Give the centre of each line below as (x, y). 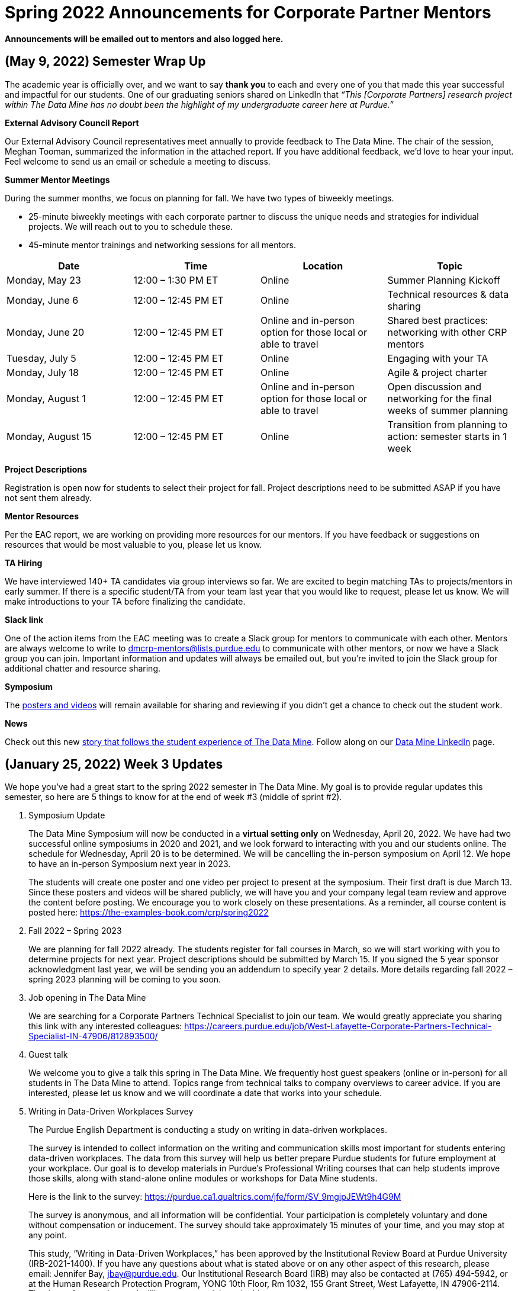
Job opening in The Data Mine (87, 998)
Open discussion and (435, 386)
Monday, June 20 (46, 332)
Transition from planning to (448, 424)
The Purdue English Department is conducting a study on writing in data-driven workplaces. (208, 1130)
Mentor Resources (42, 516)
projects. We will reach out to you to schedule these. (131, 226)
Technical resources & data (448, 294)
